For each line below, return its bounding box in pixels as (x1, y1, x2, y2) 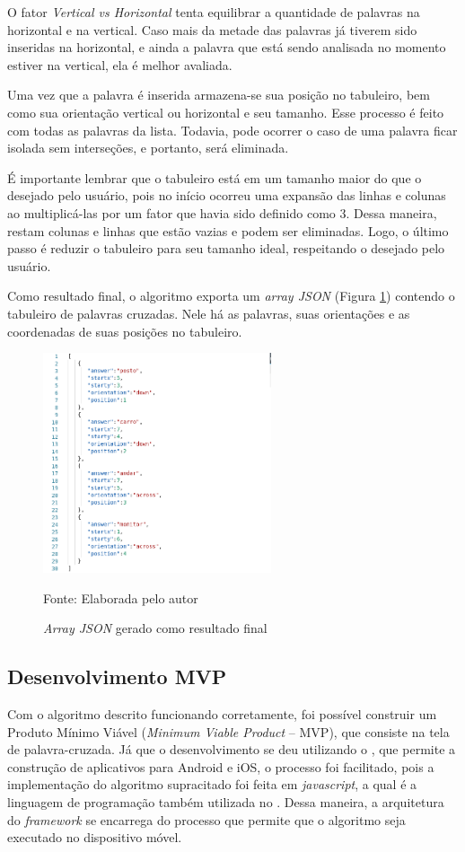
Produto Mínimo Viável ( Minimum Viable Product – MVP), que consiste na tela (7, 722, 450, 741)
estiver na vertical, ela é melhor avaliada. (7, 55, 232, 74)
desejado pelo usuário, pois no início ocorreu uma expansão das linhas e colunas (7, 186, 446, 205)
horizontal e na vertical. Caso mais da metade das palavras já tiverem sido (7, 20, 417, 39)
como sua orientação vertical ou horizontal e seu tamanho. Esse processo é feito (7, 102, 444, 121)
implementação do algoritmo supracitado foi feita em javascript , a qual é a (7, 775, 417, 794)
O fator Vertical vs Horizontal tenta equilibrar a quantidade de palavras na (7, 3, 420, 21)
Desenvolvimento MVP (7, 663, 227, 690)
